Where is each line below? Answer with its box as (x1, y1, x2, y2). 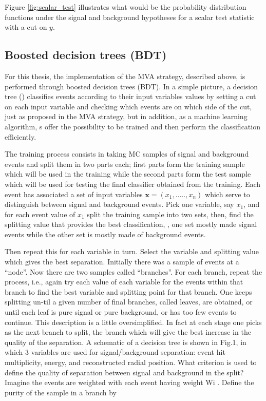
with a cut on (5, 22, 47, 32)
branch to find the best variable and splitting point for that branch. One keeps (5, 286, 252, 297)
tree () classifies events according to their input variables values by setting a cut (5, 91, 256, 102)
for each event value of (5, 208, 75, 219)
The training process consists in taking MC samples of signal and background (5, 148, 249, 159)
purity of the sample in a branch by (5, 387, 117, 397)
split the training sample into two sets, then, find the (87, 208, 254, 219)
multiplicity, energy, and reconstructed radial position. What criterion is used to (5, 357, 257, 368)
